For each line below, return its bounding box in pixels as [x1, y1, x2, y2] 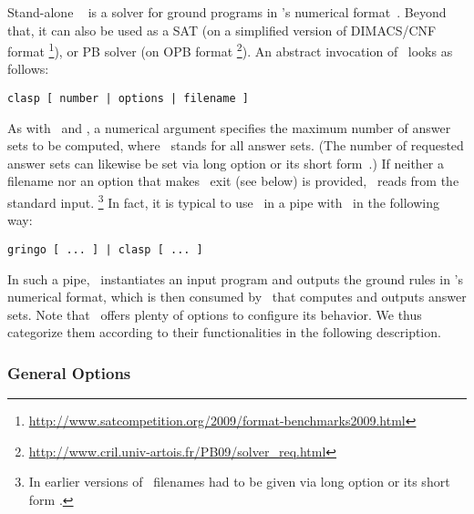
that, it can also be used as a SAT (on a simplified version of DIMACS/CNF [7, 20, 437, 39]
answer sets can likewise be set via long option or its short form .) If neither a [7, 153, 445, 172]
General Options [7, 361, 131, 384]
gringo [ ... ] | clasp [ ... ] [7, 242, 203, 256]
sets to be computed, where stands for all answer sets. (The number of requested [7, 136, 464, 155]
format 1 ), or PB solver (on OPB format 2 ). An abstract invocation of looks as [7, 39, 453, 60]
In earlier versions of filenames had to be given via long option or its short [28, 472, 450, 491]
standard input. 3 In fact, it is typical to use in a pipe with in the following [7, 190, 439, 211]
